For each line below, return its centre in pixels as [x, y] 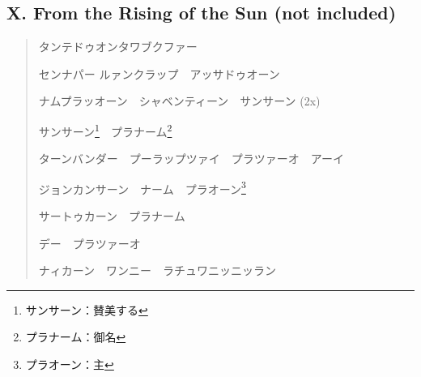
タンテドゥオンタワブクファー [118, 47]
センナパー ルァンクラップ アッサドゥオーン [159, 73]
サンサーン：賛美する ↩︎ [87, 309]
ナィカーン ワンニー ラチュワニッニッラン [157, 270]
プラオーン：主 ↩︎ [70, 364]
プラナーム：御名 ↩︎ [76, 337]
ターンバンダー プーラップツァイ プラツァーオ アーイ [191, 159]
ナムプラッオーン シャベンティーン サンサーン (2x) [179, 101]
